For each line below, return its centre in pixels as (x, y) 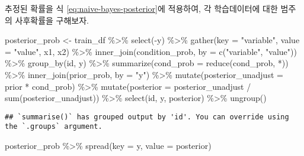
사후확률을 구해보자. (52, 20)
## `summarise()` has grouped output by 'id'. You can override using (147, 117)
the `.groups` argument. (54, 127)
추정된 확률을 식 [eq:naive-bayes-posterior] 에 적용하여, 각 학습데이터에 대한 (141, 8)
